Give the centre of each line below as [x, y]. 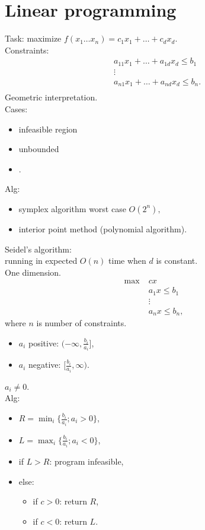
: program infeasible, [87, 461]
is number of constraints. [81, 323]
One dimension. [33, 272]
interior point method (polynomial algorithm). [103, 228]
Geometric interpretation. [51, 97]
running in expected [41, 261]
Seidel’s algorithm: [38, 249]
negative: [45, 365]
